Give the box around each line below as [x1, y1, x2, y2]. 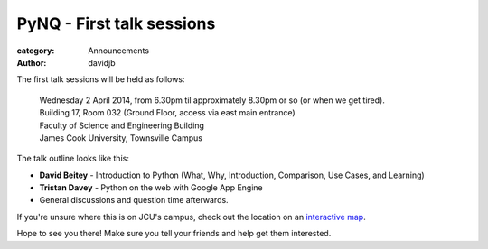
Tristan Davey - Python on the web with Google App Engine [39, 182, 263, 193]
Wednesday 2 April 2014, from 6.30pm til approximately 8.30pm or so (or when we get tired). [39, 95, 386, 106]
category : [16, 45, 55, 56]
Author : [16, 57, 47, 68]
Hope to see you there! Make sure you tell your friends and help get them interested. [16, 228, 332, 239]
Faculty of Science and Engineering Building [39, 120, 205, 131]
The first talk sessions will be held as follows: [16, 74, 185, 85]
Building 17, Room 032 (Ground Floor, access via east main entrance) [39, 107, 296, 118]
